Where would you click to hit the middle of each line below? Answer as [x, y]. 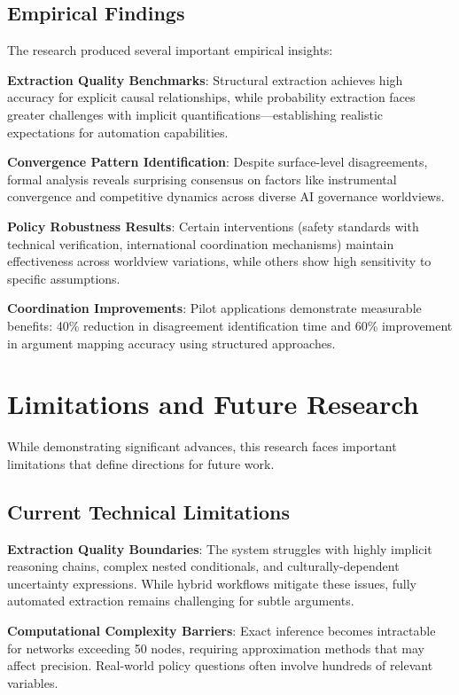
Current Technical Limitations [148, 511]
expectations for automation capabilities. [118, 132]
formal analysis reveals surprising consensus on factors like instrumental [202, 179]
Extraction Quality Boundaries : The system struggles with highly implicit [220, 548]
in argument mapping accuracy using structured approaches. [171, 343]
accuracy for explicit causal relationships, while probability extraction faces [211, 97]
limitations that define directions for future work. [141, 463]
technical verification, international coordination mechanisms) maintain [201, 243]
